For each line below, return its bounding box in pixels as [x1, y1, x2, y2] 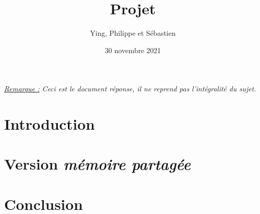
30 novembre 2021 [105, 44, 161, 55]
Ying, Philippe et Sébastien [90, 28, 176, 38]
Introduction [4, 113, 95, 134]
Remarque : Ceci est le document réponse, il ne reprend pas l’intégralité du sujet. [4, 83, 256, 94]
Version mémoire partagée [4, 153, 191, 175]
